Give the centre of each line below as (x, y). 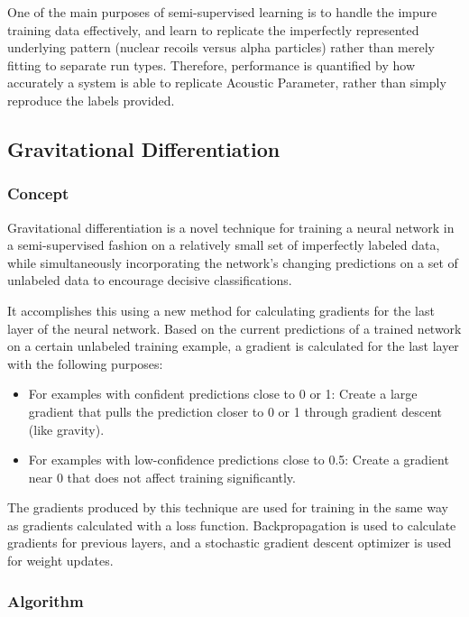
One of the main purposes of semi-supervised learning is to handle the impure (222, 12)
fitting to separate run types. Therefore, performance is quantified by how (211, 64)
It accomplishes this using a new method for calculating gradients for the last (221, 310)
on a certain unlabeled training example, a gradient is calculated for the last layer (233, 346)
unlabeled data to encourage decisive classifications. (150, 280)
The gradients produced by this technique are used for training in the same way (228, 507)
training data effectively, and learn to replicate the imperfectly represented (213, 29)
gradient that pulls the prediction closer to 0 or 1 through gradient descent (235, 411)
